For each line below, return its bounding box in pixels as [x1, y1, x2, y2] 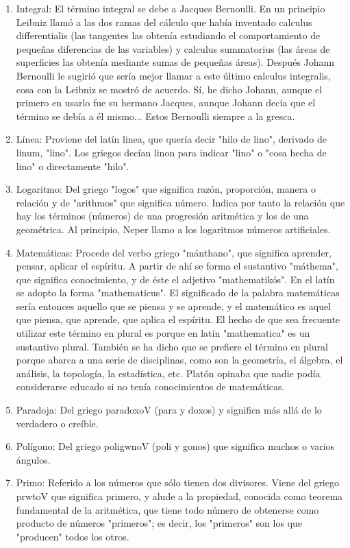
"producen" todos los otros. [16, 529, 129, 543]
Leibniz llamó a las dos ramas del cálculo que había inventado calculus [16, 14, 312, 29]
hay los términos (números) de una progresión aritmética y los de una [16, 209, 309, 223]
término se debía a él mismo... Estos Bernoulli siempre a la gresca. [16, 108, 295, 123]
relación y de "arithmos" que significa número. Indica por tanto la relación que [16, 195, 345, 209]
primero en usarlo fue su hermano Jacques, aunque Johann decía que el [16, 95, 316, 110]
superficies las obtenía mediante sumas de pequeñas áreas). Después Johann [16, 55, 335, 69]
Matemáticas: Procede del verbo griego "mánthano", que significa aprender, [16, 245, 332, 259]
